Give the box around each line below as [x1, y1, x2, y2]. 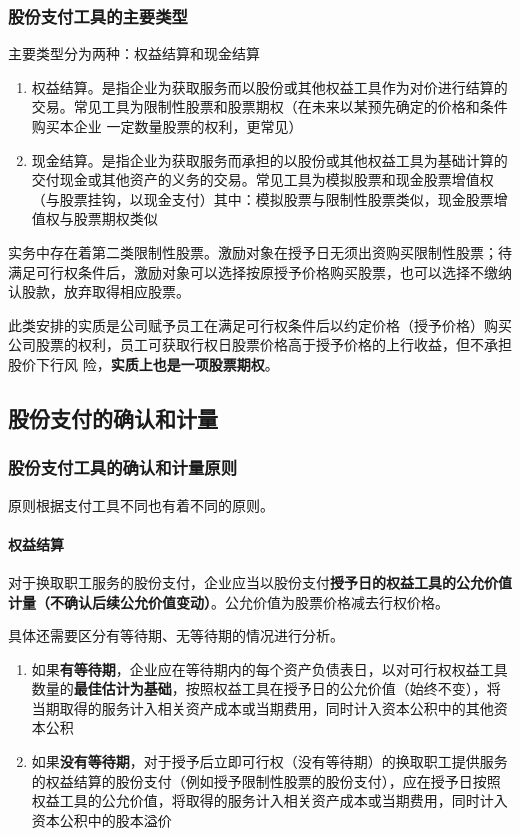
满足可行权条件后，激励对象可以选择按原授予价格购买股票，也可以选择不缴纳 [8, 261, 512, 282]
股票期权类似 [73, 208, 158, 229]
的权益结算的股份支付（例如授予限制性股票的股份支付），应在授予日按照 [31, 770, 501, 791]
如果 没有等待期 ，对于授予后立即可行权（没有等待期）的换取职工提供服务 [31, 751, 508, 772]
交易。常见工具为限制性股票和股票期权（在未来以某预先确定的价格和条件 [31, 96, 508, 117]
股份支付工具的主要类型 [8, 3, 188, 28]
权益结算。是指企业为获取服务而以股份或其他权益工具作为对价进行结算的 [31, 76, 508, 97]
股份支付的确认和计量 [8, 402, 218, 433]
